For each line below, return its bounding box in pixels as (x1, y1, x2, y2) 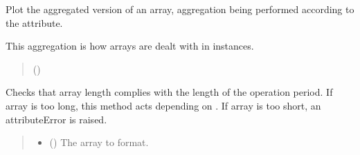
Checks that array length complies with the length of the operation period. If (6, 85, 333, 99)
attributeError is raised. (6, 112, 107, 126)
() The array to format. (49, 135, 149, 149)
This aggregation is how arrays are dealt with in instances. (6, 39, 254, 53)
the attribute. (6, 15, 63, 30)
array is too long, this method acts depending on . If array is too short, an (6, 98, 321, 112)
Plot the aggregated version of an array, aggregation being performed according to (6, 2, 354, 16)
